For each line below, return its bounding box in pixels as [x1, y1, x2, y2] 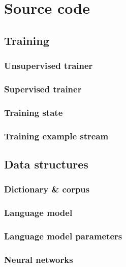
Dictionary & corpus [4, 183, 90, 196]
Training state [4, 106, 63, 118]
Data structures [4, 156, 88, 172]
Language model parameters [4, 229, 122, 242]
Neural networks [4, 253, 73, 265]
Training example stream [4, 129, 109, 142]
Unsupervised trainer [4, 59, 93, 72]
